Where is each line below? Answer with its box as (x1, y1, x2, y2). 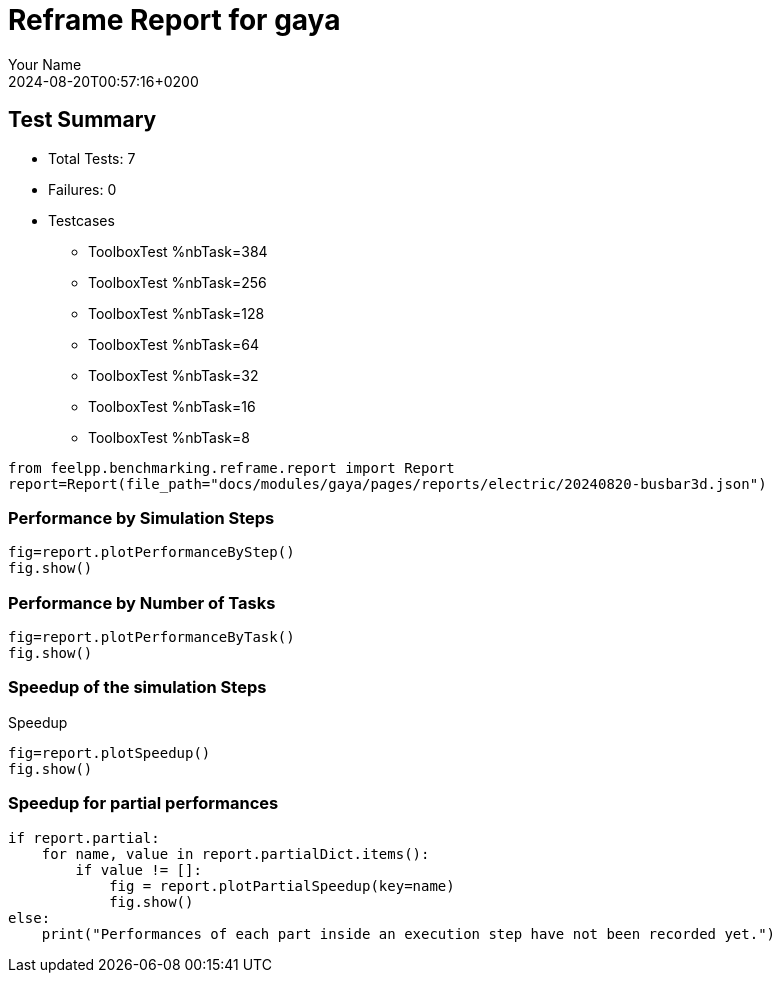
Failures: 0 (48, 180, 117, 198)
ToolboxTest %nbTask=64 (88, 335, 259, 353)
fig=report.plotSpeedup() (8, 744, 211, 761)
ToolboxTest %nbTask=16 (88, 397, 256, 415)
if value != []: (75, 861, 202, 878)
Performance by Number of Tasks (8, 592, 276, 613)
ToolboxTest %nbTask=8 (88, 428, 250, 446)
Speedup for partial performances (8, 793, 279, 814)
